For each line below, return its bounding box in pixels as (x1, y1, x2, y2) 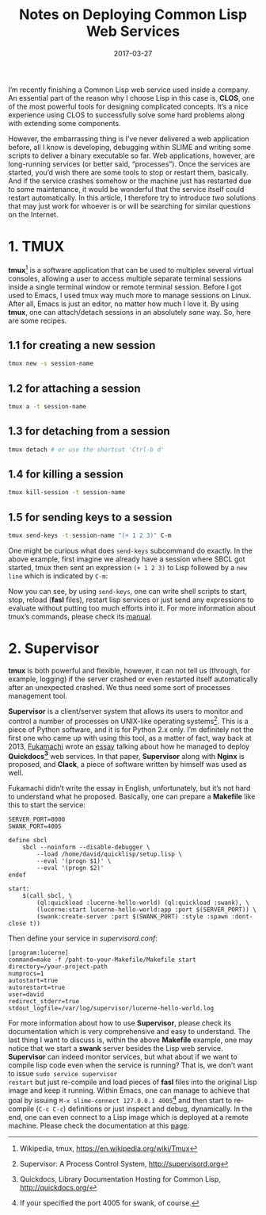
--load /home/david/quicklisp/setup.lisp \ (36, 850, 182, 858)
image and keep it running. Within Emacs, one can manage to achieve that (8, 1086, 250, 1095)
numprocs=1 (8, 970, 44, 978)
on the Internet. (8, 209, 59, 219)
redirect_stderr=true (8, 998, 80, 1006)
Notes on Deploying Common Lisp (18, 6, 248, 24)
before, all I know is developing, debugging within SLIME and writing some (8, 142, 252, 151)
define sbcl (8, 837, 47, 845)
